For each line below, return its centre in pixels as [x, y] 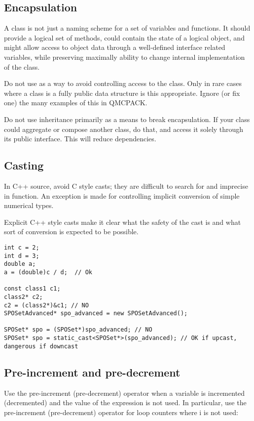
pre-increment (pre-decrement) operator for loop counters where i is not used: [121, 412]
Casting [24, 165]
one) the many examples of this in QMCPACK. [76, 103]
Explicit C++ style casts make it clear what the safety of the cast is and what [123, 222]
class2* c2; [23, 297]
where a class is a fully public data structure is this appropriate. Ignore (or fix [122, 93]
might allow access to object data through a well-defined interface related [115, 47]
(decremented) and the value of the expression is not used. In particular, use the [125, 402]
